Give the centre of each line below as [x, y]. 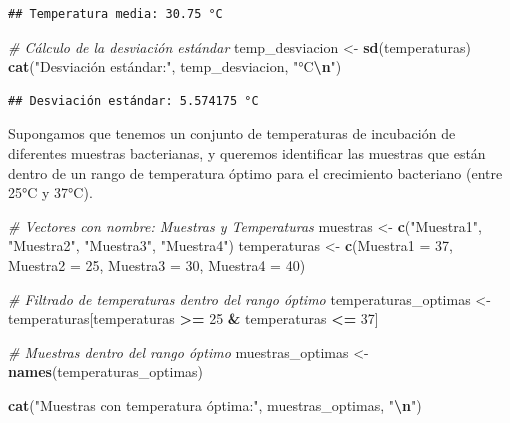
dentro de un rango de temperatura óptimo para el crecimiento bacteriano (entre [255, 172]
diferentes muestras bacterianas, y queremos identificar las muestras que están [247, 152]
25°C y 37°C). [50, 192]
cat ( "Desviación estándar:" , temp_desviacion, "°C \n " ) [175, 66]
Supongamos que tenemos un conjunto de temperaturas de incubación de [232, 133]
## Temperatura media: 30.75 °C [115, 14]
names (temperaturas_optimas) [106, 371]
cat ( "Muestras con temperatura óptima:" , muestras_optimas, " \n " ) [215, 404]
